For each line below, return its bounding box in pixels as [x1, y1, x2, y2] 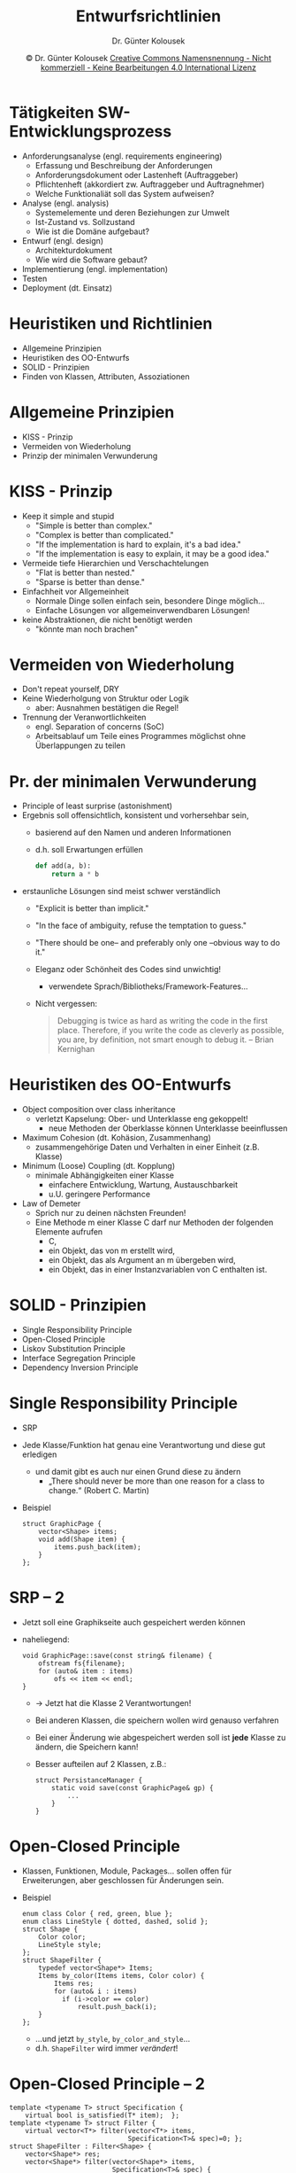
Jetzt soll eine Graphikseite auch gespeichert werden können [21, 1616, 246, 1627]
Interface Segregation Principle [21, 1353, 136, 1363]
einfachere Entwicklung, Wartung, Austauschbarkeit [48, 1180, 239, 1190]
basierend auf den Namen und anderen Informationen [34, 827, 231, 838]
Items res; [54, 1979, 95, 1988]
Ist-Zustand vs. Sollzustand [34, 216, 135, 227]
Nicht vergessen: [34, 999, 98, 1009]
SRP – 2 [9, 1588, 65, 1608]
